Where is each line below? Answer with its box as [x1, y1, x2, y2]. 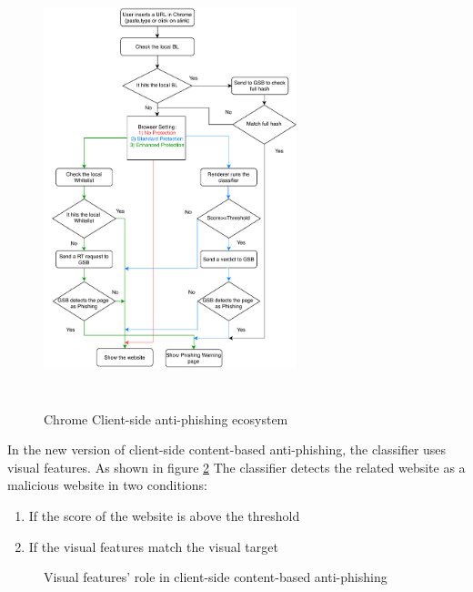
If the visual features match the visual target [28, 536, 278, 556]
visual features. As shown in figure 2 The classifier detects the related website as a [7, 457, 466, 476]
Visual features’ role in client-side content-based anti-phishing [44, 567, 387, 587]
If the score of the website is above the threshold [28, 505, 300, 525]
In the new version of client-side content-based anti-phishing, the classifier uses [7, 440, 447, 459]
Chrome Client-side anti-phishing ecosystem [44, 409, 288, 428]
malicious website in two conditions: [7, 475, 207, 495]
